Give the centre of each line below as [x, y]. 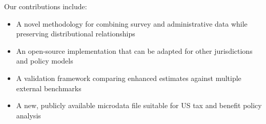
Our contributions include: [46, 6]
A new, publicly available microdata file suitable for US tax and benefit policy [139, 105]
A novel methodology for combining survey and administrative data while [132, 23]
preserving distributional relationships [76, 34]
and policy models [45, 61]
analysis [28, 115]
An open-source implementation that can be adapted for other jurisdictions [134, 50]
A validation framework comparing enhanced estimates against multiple [129, 78]
